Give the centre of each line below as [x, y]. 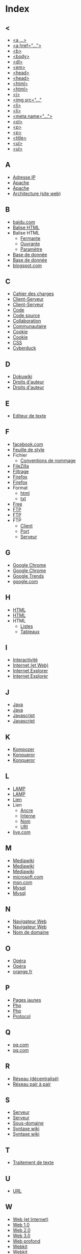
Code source [26, 316]
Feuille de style [29, 449]
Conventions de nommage [48, 460]
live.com [22, 832]
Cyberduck [24, 348]
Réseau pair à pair [32, 1084]
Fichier [20, 455]
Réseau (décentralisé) [36, 1079]
